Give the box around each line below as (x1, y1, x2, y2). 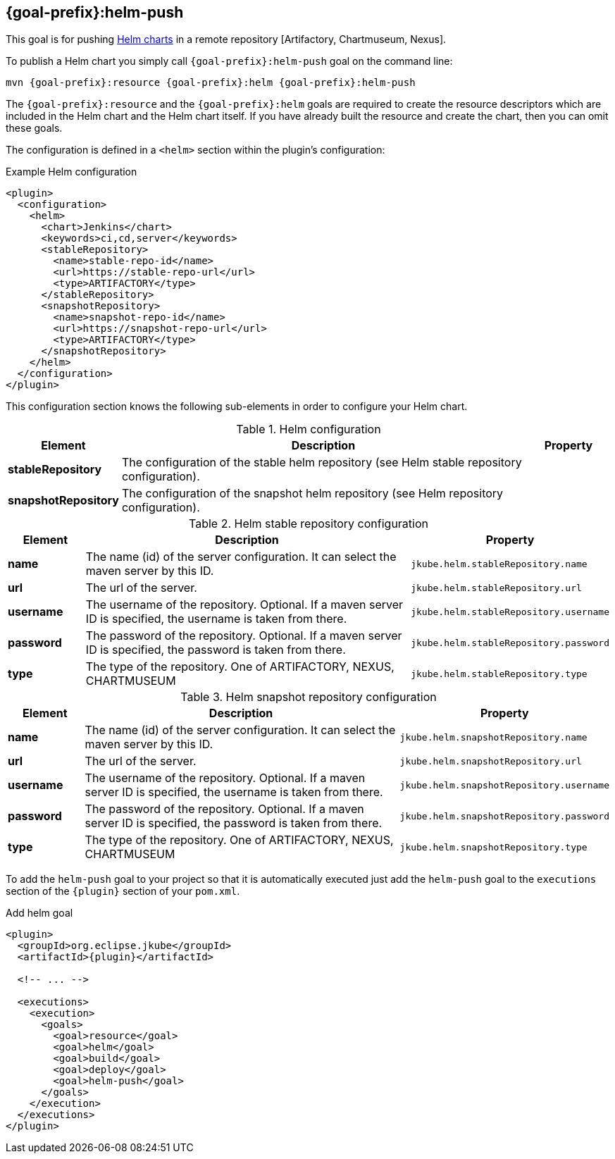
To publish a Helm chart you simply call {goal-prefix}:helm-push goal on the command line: (6, 55, 453, 68)
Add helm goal (6, 907, 73, 919)
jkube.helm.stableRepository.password (411, 637, 609, 648)
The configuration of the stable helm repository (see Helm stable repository (121, 455, 522, 470)
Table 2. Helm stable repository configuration (188, 516, 428, 531)
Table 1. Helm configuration (236, 422, 381, 437)
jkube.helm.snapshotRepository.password (399, 810, 609, 822)
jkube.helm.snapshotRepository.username (399, 779, 609, 791)
